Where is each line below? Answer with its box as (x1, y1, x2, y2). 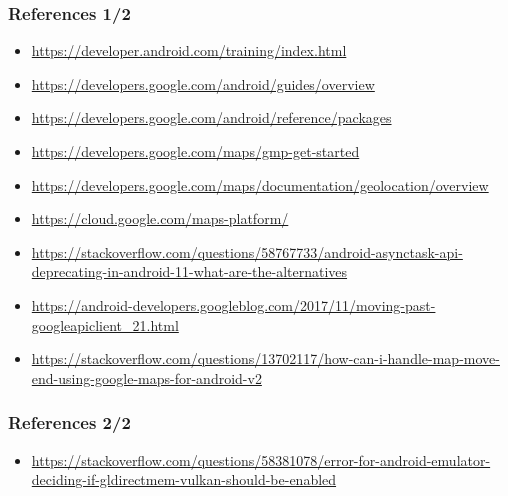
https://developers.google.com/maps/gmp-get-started (31, 141, 360, 161)
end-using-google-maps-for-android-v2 (31, 367, 262, 388)
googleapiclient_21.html (31, 314, 179, 335)
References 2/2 (8, 410, 131, 435)
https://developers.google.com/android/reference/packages (31, 107, 392, 128)
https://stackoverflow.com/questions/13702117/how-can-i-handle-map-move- (31, 348, 500, 369)
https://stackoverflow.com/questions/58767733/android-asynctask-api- (31, 241, 463, 262)
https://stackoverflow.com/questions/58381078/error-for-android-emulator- (31, 449, 491, 470)
